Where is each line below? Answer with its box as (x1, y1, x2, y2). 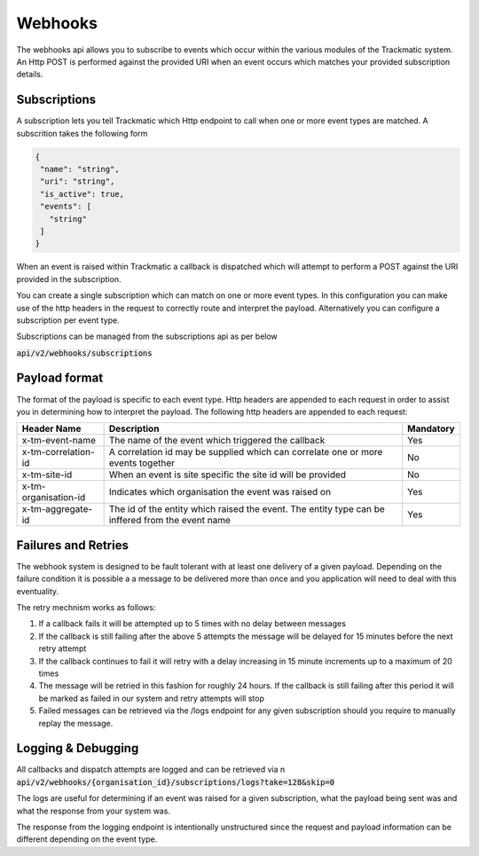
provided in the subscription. (16, 273, 122, 284)
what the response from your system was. (16, 805, 170, 816)
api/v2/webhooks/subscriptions (16, 348, 153, 358)
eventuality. (16, 585, 59, 596)
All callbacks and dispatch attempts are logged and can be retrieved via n (16, 764, 286, 775)
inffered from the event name (108, 514, 231, 527)
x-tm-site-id (21, 468, 73, 481)
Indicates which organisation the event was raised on (108, 486, 332, 499)
